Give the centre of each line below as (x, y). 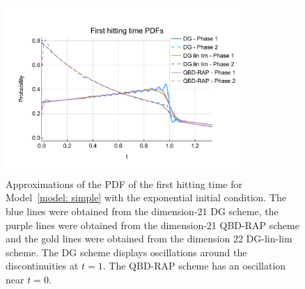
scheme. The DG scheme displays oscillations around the (126, 252)
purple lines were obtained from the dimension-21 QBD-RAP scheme (152, 225)
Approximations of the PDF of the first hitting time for (124, 183)
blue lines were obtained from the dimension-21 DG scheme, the (142, 211)
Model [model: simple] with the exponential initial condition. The (146, 197)
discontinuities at (42, 266)
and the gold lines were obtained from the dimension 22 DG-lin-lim (149, 239)
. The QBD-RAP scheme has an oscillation (194, 266)
